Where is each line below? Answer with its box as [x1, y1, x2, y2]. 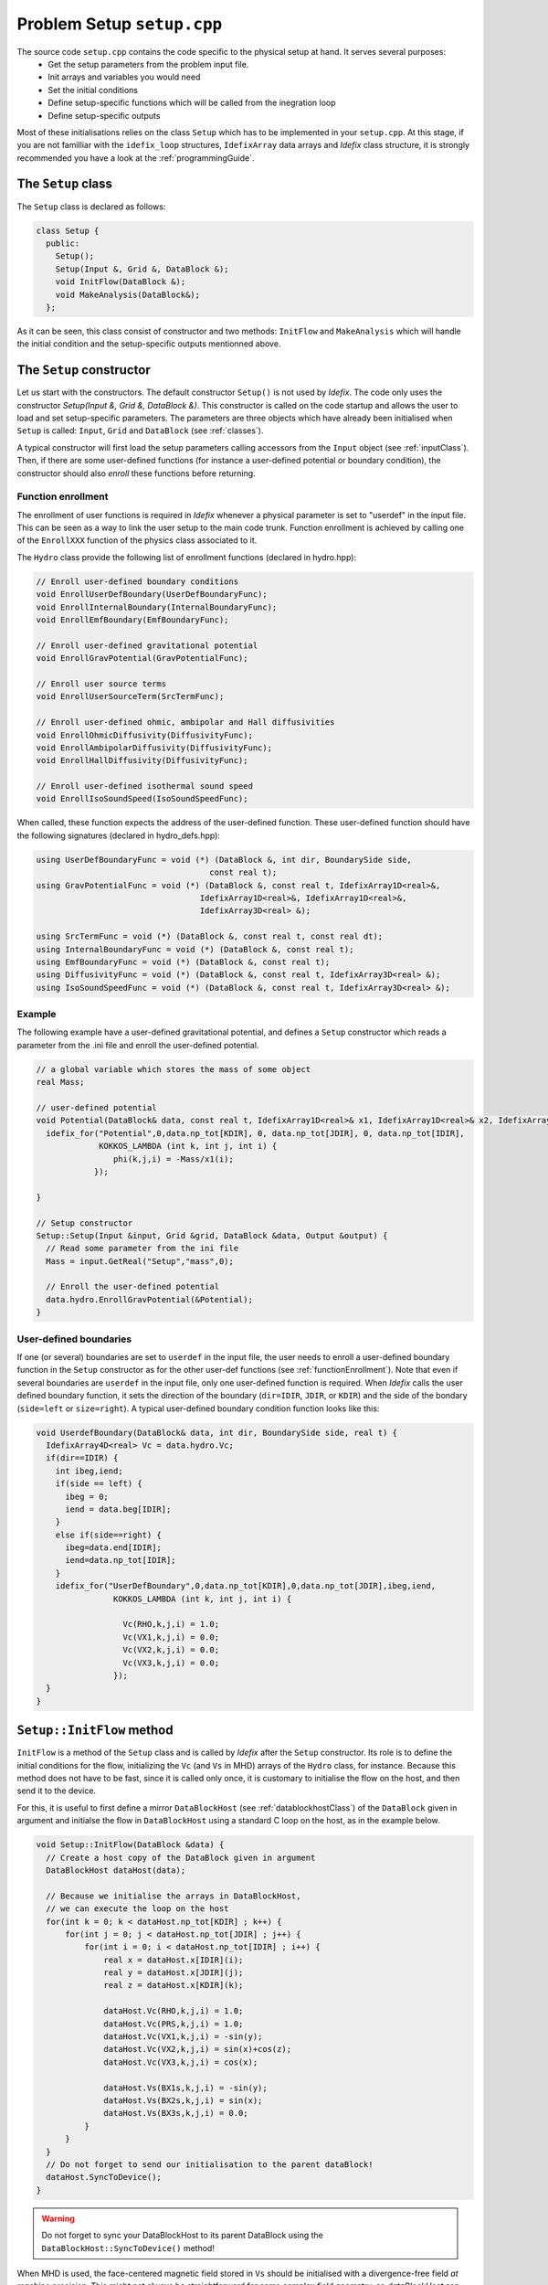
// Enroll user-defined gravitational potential [36, 640, 258, 651]
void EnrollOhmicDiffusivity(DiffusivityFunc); [36, 729, 253, 740]
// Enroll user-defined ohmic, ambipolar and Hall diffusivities [36, 717, 335, 728]
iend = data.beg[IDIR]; [65, 1504, 172, 1514]
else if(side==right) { [55, 1529, 162, 1540]
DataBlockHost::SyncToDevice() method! [41, 2242, 215, 2253]
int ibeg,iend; [55, 1465, 123, 1476]
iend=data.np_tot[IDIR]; [65, 1555, 177, 1566]
